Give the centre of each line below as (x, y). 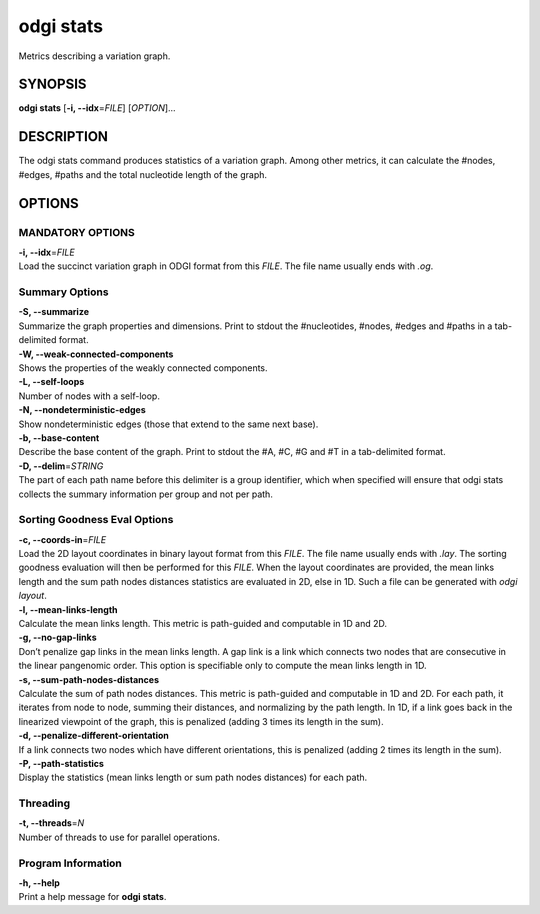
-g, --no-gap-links (57, 637)
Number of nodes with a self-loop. (89, 396)
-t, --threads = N (51, 823)
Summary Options (63, 292)
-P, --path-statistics (61, 763)
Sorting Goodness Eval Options (96, 520)
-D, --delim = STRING (61, 466)
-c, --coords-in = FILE (62, 539)
